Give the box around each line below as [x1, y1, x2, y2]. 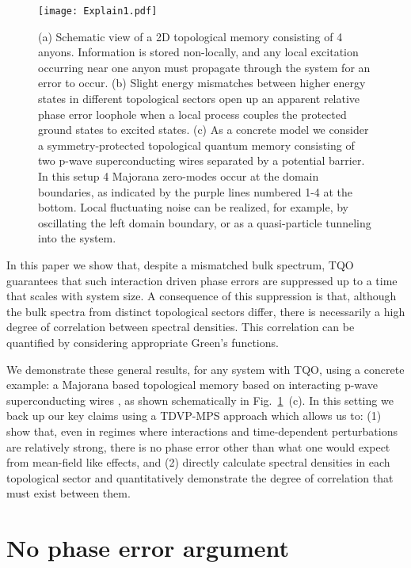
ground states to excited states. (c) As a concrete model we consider [38, 121, 369, 138]
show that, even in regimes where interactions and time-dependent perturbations [6, 422, 398, 439]
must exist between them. [6, 485, 131, 501]
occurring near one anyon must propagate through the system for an [38, 59, 371, 75]
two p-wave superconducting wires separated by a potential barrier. [38, 152, 365, 169]
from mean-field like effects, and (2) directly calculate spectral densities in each [6, 454, 390, 471]
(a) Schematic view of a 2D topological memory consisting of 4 [38, 28, 343, 44]
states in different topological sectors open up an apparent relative [38, 90, 360, 107]
